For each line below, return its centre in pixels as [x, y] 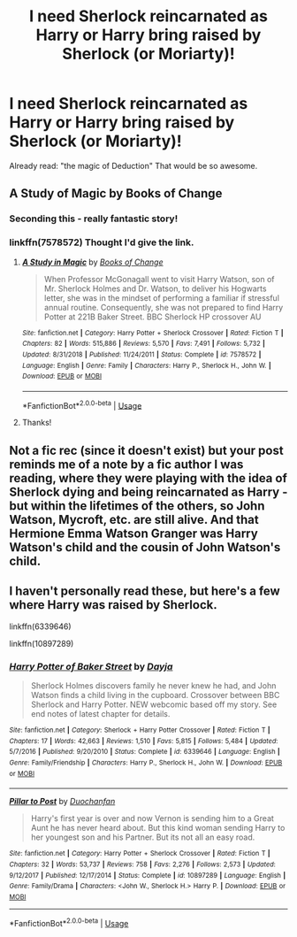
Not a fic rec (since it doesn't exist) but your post [147, 450]
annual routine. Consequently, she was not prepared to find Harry [164, 307]
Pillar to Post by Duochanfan [62, 802]
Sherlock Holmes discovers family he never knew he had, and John [153, 685]
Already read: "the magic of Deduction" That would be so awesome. [133, 165]
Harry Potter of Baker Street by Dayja [91, 666]
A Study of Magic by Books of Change [116, 193]
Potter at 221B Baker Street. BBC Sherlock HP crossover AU [152, 317]
